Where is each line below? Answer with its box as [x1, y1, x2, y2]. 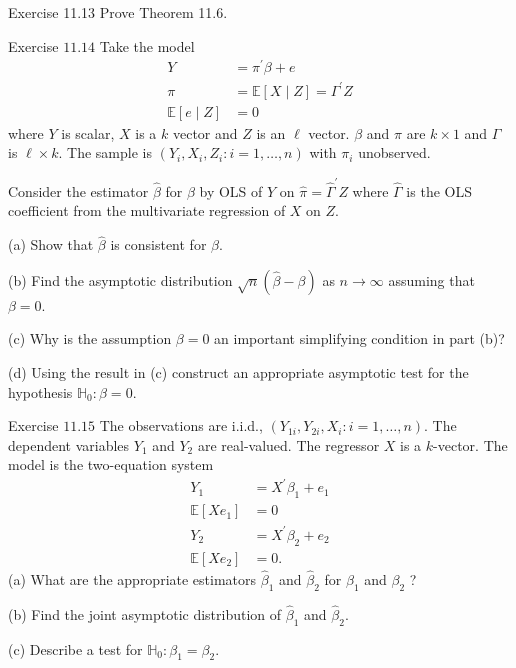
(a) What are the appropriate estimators [8, 568, 257, 589]
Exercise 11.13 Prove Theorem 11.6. [8, 2, 228, 22]
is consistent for [110, 234, 207, 255]
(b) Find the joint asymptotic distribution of [8, 603, 282, 624]
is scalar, [61, 122, 115, 143]
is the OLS [406, 180, 472, 201]
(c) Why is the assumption [8, 328, 172, 349]
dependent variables [8, 434, 130, 455]
